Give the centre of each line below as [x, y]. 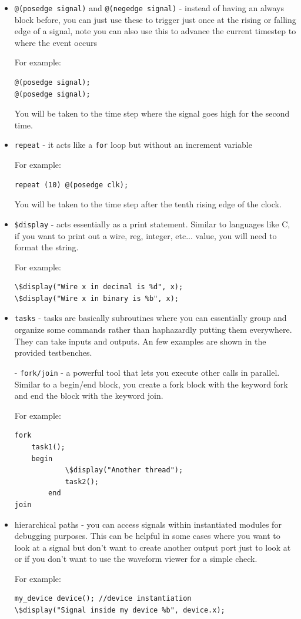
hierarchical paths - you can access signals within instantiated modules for [148, 524]
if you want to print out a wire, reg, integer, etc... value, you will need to [146, 235]
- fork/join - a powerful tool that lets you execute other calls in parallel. [147, 372]
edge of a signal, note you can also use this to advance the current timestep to [155, 31]
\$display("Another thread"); [124, 470]
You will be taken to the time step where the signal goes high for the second [152, 113]
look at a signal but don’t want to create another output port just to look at [153, 547]
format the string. [46, 247]
